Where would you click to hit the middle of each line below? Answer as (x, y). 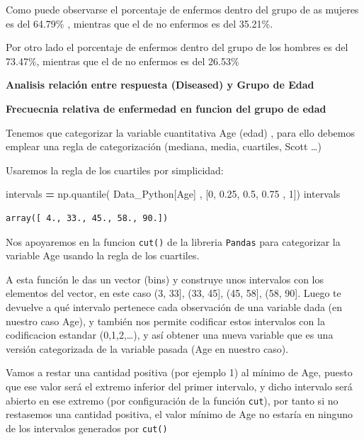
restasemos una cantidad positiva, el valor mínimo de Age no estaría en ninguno (180, 414)
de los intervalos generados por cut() (87, 428)
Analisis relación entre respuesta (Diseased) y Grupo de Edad (160, 85)
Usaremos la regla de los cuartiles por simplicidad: (115, 170)
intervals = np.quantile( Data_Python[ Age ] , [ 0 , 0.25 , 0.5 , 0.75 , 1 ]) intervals (173, 194)
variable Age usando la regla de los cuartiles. (103, 255)
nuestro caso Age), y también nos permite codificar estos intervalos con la (165, 321)
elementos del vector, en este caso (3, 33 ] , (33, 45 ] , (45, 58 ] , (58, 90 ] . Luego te (174, 293)
